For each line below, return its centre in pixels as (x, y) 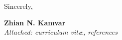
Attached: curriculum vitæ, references (61, 32)
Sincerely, (18, 6)
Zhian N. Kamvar (35, 22)
